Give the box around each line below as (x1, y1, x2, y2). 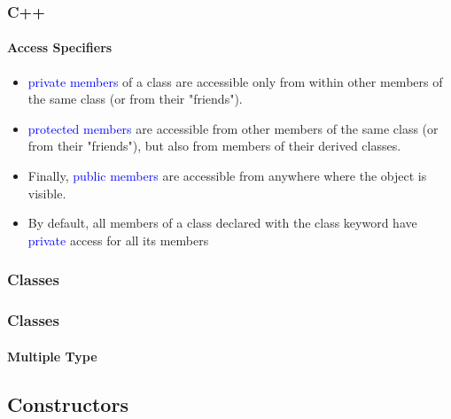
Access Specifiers (7, 38, 113, 57)
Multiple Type (7, 346, 97, 365)
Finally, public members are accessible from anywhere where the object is (27, 167, 427, 185)
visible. (27, 183, 66, 202)
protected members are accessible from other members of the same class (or (27, 119, 439, 137)
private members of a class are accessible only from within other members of (27, 72, 443, 90)
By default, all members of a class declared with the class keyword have (27, 213, 417, 232)
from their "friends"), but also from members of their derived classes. (27, 136, 401, 155)
